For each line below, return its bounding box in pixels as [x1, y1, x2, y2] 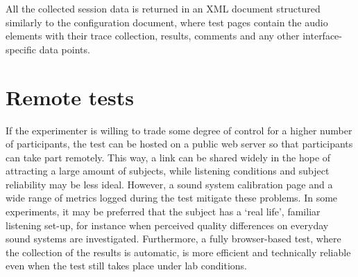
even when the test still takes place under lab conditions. [6, 258, 247, 273]
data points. [39, 42, 90, 56]
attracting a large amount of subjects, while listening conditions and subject [6, 163, 330, 178]
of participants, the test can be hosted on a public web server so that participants [6, 136, 353, 151]
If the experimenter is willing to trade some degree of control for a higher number [6, 123, 352, 137]
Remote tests [6, 82, 135, 111]
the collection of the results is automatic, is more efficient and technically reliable [6, 244, 351, 259]
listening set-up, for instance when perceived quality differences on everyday [6, 217, 329, 232]
